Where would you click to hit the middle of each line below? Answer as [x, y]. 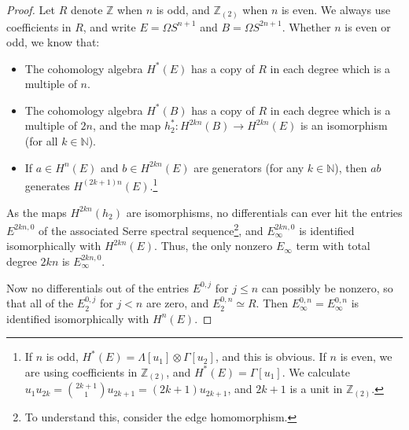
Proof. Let [31, 9]
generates [47, 185]
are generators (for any [249, 167]
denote [87, 9]
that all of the [40, 303]
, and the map [127, 125]
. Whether [306, 26]
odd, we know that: [53, 42]
